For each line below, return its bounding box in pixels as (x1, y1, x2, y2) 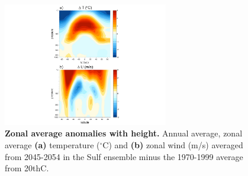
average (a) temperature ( (5, 138, 100, 151)
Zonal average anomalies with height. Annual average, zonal (5, 127, 243, 139)
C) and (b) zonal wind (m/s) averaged (102, 138, 243, 151)
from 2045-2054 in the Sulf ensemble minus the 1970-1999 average (5, 150, 243, 162)
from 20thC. (5, 162, 49, 174)
